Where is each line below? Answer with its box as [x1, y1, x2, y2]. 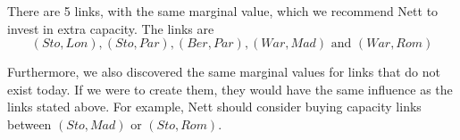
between [7, 114, 52, 133]
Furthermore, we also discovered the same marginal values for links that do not [7, 62, 440, 81]
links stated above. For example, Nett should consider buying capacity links [7, 97, 422, 116]
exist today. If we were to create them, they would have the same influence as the [7, 79, 453, 98]
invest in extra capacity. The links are [7, 19, 214, 37]
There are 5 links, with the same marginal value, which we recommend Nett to [7, 2, 439, 20]
